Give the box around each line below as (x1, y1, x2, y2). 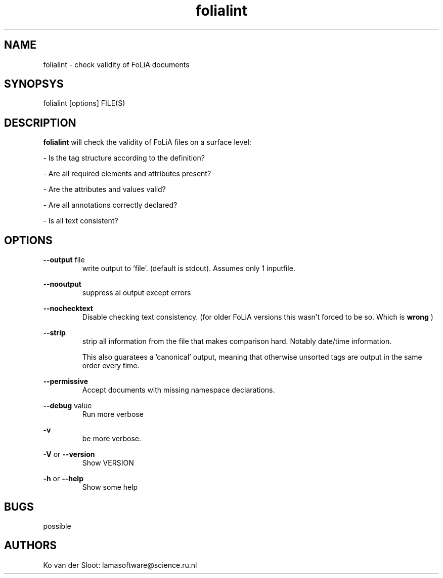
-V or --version (43, 450, 95, 459)
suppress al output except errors (82, 288, 191, 297)
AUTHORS (4, 539, 57, 552)
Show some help (82, 483, 138, 492)
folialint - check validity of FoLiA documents (43, 60, 190, 69)
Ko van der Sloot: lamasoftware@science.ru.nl (43, 560, 197, 569)
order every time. (82, 361, 140, 370)
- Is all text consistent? (43, 216, 118, 225)
